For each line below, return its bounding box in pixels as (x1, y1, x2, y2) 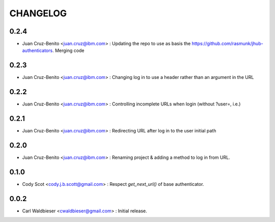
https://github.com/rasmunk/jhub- (191, 41, 263, 47)
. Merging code (52, 47, 85, 53)
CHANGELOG (9, 8, 67, 19)
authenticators (22, 47, 53, 53)
